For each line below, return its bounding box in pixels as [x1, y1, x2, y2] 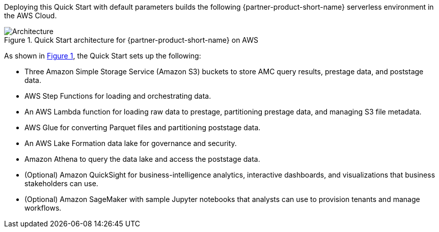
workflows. [24, 204, 62, 212]
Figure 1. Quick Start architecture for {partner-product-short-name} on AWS [4, 36, 259, 44]
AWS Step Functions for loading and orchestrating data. [24, 92, 211, 100]
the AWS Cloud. [4, 11, 57, 20]
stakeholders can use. [24, 179, 98, 188]
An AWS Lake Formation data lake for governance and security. [24, 139, 237, 148]
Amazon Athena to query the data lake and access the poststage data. [24, 155, 260, 163]
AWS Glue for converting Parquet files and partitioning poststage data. [24, 123, 261, 132]
